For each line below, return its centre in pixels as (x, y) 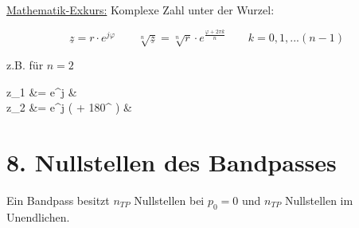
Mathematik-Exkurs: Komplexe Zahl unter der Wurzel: (140, 10)
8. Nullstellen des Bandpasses (172, 162)
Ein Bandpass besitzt (58, 200)
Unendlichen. (38, 216)
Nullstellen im (319, 200)
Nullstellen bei (169, 200)
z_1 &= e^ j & (42, 91)
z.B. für (25, 65)
